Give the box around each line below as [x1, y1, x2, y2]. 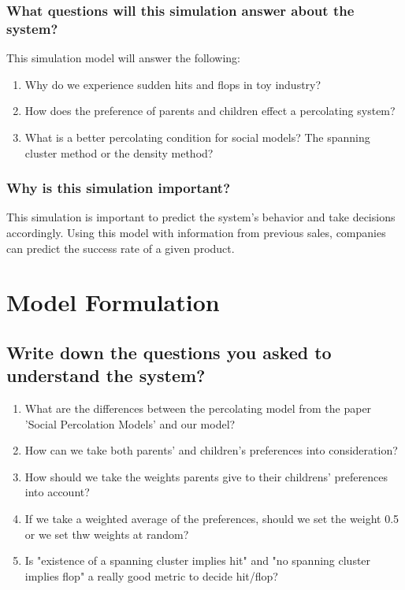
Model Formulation [6, 286, 220, 318]
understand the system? [6, 363, 206, 388]
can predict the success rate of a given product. [6, 239, 235, 256]
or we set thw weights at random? [24, 525, 189, 542]
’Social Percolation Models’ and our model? [24, 415, 236, 432]
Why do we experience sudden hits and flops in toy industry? [24, 76, 321, 92]
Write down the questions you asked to [6, 340, 332, 364]
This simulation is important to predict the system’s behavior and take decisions [6, 209, 396, 225]
